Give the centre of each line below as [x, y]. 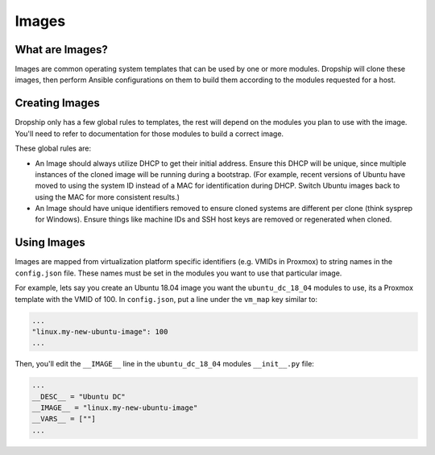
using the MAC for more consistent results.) [108, 196]
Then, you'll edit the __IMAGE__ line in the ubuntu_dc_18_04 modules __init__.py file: [164, 364]
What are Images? [61, 50]
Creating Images [57, 103]
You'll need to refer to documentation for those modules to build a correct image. [149, 134]
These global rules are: [53, 148]
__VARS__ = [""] [64, 419]
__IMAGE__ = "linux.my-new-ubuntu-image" [115, 408]
